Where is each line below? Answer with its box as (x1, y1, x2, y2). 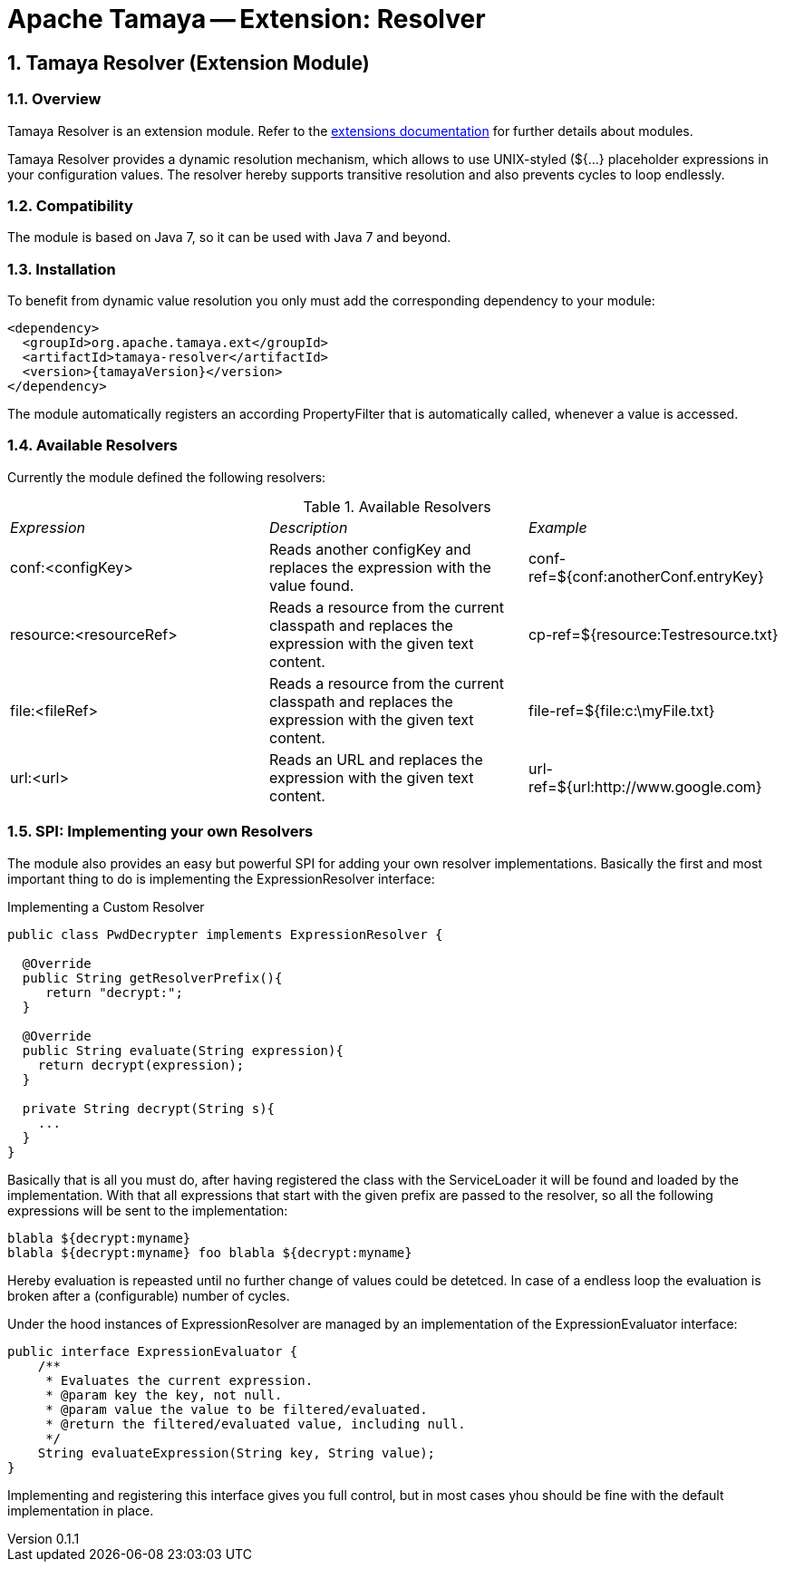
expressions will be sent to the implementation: (7, 1202, 288, 1218)
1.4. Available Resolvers (7, 436, 179, 455)
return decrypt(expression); (37, 1057, 245, 1072)
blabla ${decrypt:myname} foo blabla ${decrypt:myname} (7, 1245, 412, 1260)
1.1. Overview (7, 90, 102, 109)
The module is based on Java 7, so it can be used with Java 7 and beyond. (7, 229, 451, 246)
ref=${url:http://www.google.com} (528, 777, 762, 796)
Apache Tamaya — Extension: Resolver (7, 4, 486, 34)
